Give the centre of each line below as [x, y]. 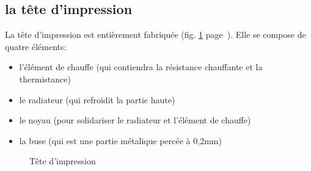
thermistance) [45, 78]
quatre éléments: [36, 46]
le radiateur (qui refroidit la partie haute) [97, 99]
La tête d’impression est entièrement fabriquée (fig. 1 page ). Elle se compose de [155, 35]
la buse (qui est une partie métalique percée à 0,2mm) [120, 140]
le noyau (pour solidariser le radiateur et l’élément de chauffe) [135, 120]
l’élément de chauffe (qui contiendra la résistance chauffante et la [141, 67]
